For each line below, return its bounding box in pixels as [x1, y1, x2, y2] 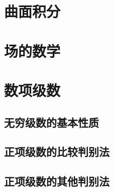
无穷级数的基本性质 [4, 114, 99, 130]
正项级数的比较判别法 [4, 144, 109, 159]
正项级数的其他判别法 [4, 173, 109, 189]
